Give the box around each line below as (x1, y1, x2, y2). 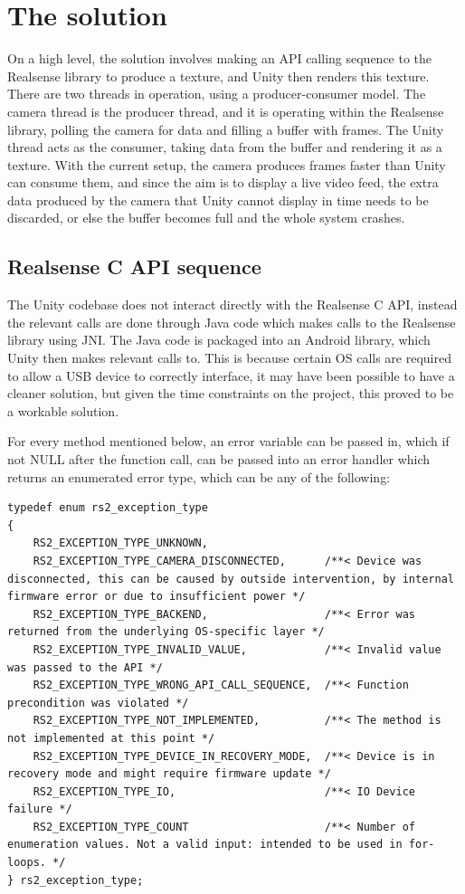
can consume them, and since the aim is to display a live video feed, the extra (7, 173, 439, 192)
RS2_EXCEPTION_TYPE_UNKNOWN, (33, 537, 208, 550)
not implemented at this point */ (7, 731, 215, 745)
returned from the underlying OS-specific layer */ (7, 625, 325, 639)
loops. (7, 856, 46, 870)
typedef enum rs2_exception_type (7, 501, 208, 515)
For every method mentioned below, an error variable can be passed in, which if (7, 432, 450, 451)
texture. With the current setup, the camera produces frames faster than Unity (7, 155, 446, 174)
